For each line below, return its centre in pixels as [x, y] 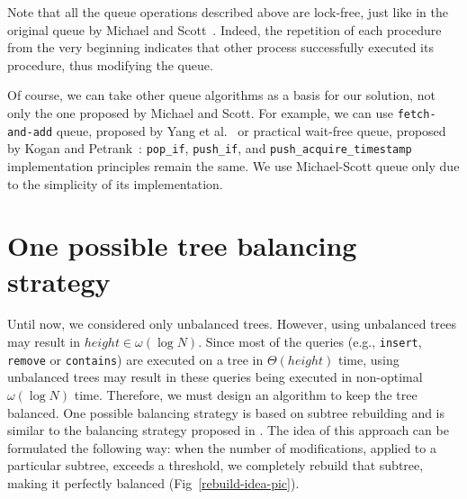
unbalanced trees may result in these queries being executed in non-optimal [215, 377]
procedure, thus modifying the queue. [110, 64]
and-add [30, 132]
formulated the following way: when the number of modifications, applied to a [222, 447]
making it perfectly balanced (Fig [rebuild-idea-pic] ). [153, 482]
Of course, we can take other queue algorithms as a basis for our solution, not [221, 95]
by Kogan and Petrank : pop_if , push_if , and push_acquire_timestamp [210, 148]
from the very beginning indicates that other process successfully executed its [220, 47]
